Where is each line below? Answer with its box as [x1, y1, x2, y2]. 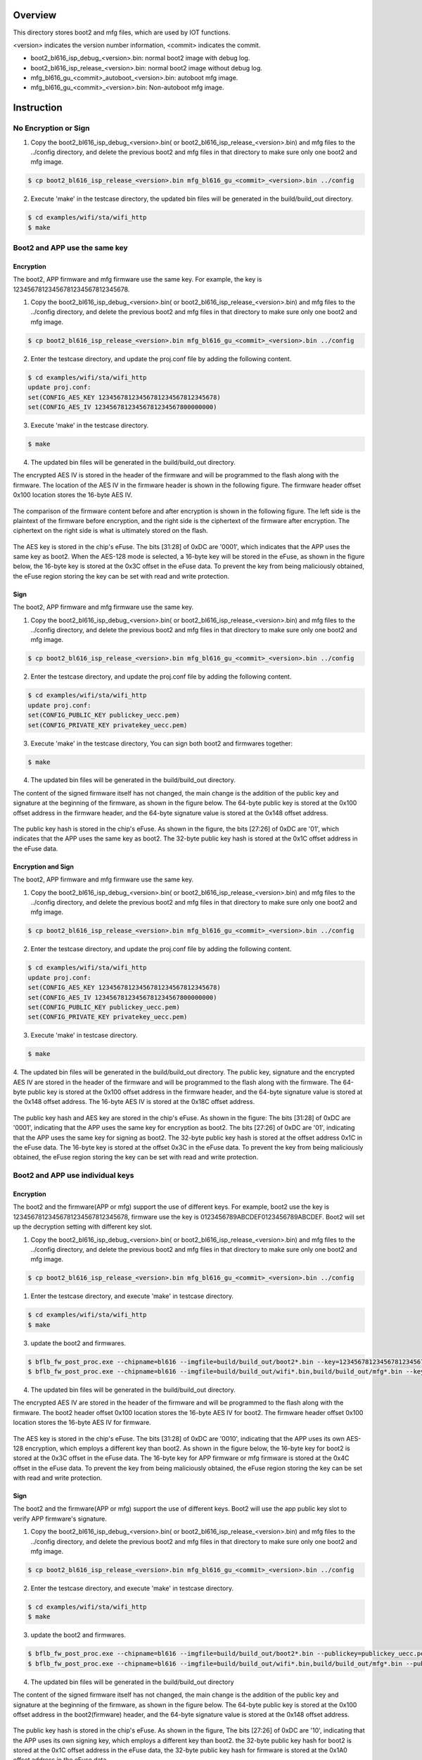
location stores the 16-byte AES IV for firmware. [13, 1419, 151, 1427]
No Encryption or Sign [13, 123, 90, 133]
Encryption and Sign [13, 862, 74, 871]
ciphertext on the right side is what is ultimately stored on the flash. [13, 527, 208, 535]
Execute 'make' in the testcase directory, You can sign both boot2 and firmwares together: [30, 739, 293, 748]
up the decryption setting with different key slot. [13, 1222, 153, 1231]
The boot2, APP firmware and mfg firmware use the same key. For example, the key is [13, 275, 262, 284]
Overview [13, 9, 57, 21]
